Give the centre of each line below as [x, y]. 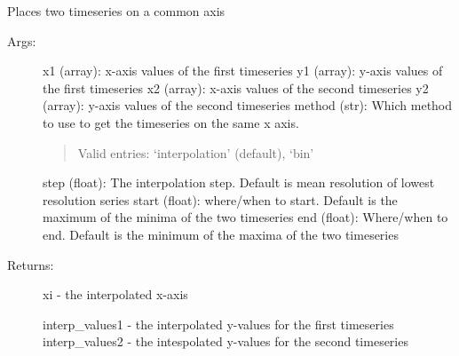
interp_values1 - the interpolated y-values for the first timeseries [218, 324]
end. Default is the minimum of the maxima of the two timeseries [221, 234]
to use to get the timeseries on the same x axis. [171, 122]
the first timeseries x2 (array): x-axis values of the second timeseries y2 [236, 87]
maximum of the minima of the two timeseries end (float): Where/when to [245, 217]
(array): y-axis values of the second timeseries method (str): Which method [248, 105]
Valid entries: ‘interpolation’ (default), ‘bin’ [196, 152]
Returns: [31, 264]
